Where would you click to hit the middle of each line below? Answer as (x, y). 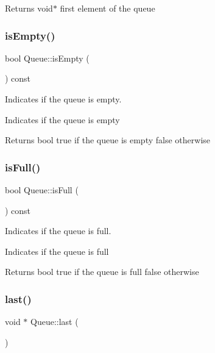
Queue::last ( (55, 322)
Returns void (29, 8)
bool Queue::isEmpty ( (47, 58)
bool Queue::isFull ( (42, 190)
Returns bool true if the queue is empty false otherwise (108, 140)
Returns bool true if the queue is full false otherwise (102, 272)
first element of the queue (107, 8)
